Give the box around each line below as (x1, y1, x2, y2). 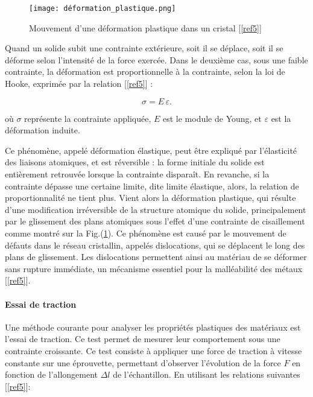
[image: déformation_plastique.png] (29, 4, 176, 13)
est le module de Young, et (162, 112, 262, 124)
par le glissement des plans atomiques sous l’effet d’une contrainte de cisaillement (5, 215, 305, 227)
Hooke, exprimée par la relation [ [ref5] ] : (5, 77, 153, 90)
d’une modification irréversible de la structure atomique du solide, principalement (5, 203, 306, 215)
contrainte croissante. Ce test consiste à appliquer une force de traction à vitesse (5, 344, 302, 357)
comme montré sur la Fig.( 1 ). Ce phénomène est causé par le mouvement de (5, 226, 286, 239)
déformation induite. (5, 124, 80, 136)
